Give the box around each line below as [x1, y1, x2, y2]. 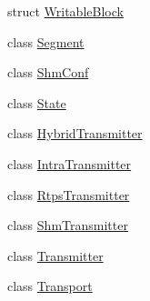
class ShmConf [7, 63, 89, 82]
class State [7, 93, 66, 112]
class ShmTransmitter [7, 216, 128, 235]
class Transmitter [7, 246, 104, 265]
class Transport [7, 276, 93, 296]
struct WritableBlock [7, 2, 124, 20]
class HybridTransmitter [7, 124, 143, 143]
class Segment [7, 32, 85, 51]
